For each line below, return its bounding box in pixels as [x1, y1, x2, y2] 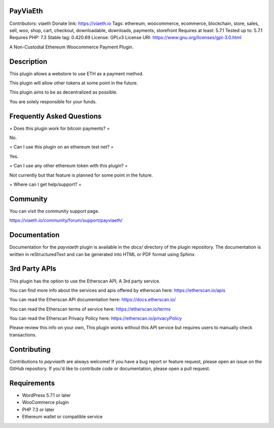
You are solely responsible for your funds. [9, 98, 97, 104]
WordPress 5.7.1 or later [22, 392, 71, 398]
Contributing [9, 345, 51, 354]
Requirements [9, 379, 55, 387]
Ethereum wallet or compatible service [22, 414, 103, 420]
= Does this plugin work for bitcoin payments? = [9, 125, 110, 131]
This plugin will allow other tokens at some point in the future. [9, 79, 138, 86]
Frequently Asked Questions [9, 112, 102, 121]
